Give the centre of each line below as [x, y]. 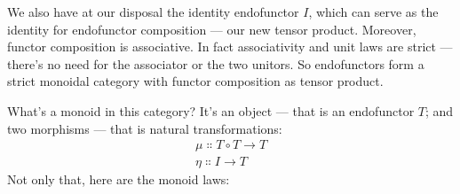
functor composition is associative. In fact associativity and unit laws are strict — [230, 47]
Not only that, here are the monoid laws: [119, 179]
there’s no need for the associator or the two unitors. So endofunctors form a [216, 63]
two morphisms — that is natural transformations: [145, 128]
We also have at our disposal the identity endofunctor [153, 12]
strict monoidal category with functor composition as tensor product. [195, 81]
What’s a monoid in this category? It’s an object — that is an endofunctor [211, 110]
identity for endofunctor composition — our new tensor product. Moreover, [212, 29]
